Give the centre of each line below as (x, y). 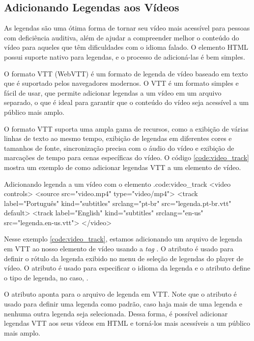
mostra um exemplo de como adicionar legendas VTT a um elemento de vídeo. (123, 167)
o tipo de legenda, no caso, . (46, 277)
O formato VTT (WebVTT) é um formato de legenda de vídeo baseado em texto (126, 73)
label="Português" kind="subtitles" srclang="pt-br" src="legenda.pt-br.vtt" (118, 203)
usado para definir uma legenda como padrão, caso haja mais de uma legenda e (123, 304)
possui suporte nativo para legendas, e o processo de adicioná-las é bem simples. (125, 56)
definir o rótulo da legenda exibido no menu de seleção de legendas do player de (124, 258)
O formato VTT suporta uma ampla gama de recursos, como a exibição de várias (126, 128)
